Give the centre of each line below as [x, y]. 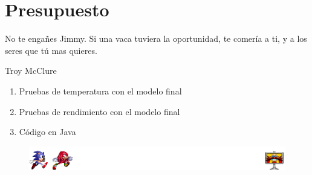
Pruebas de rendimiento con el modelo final [99, 111]
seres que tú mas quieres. [51, 50]
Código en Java [47, 132]
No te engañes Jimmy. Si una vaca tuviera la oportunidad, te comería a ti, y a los [156, 38]
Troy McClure [31, 71]
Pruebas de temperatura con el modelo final [100, 91]
